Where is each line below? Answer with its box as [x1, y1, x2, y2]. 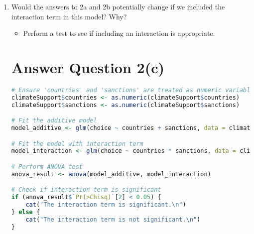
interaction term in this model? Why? [11, 11, 127, 21]
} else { [11, 209, 40, 216]
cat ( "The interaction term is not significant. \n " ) [25, 216, 201, 223]
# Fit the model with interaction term [11, 140, 143, 147]
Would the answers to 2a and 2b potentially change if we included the [11, 1, 225, 11]
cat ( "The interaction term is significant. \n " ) [25, 201, 186, 209]
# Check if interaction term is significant [11, 186, 161, 194]
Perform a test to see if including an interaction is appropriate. [23, 28, 215, 38]
